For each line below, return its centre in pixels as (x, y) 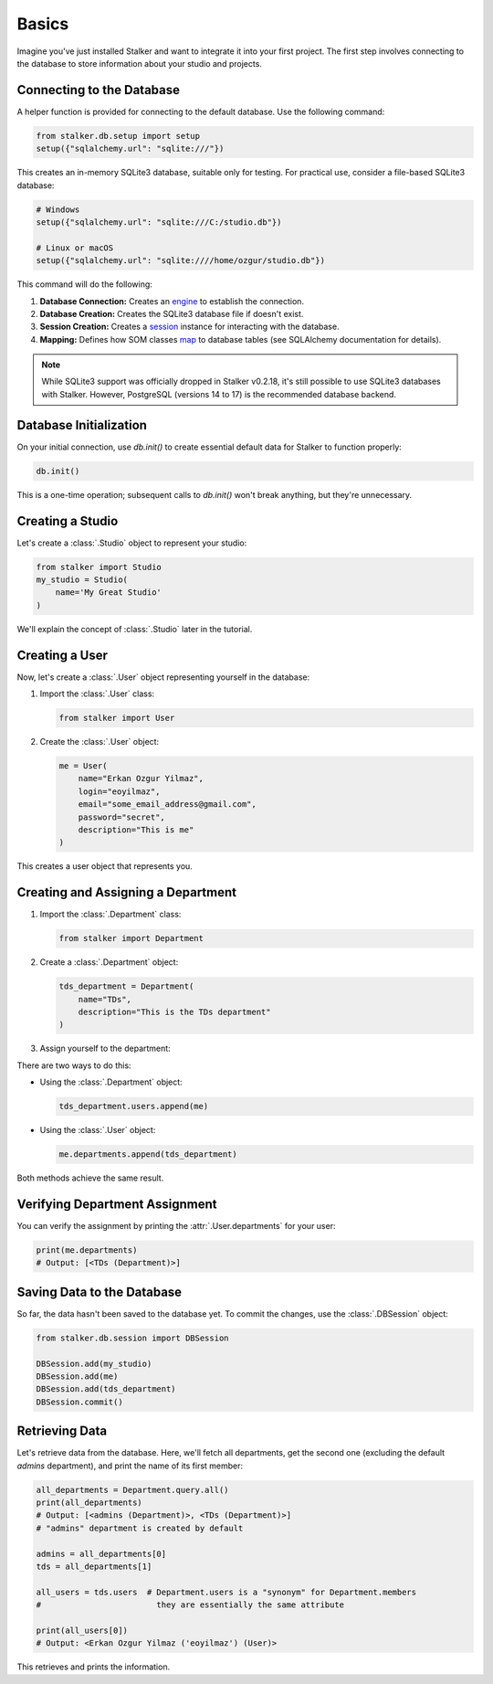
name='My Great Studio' (108, 593)
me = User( (83, 766)
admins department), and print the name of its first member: (130, 1466)
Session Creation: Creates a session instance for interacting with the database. (189, 327)
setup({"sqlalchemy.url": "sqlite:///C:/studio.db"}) (159, 222)
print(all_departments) (89, 1503)
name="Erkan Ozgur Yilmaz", (141, 778)
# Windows (58, 209)
